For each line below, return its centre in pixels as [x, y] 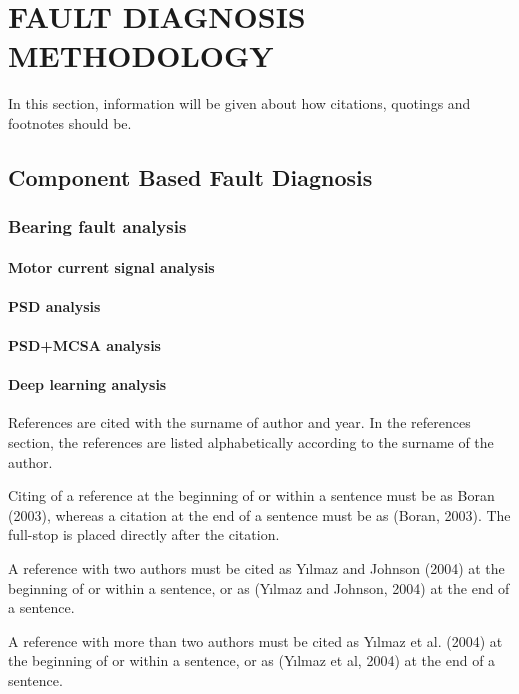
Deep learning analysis [87, 384]
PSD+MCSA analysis [84, 345]
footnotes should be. [70, 122]
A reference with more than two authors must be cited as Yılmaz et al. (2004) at [255, 640]
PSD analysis [54, 305]
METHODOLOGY [141, 55]
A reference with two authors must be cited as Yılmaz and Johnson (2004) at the [256, 568]
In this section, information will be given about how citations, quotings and [239, 103]
